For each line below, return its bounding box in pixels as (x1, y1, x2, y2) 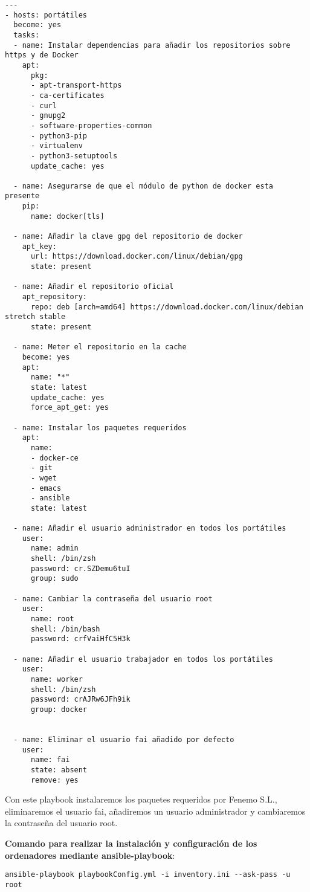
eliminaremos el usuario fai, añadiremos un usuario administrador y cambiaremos (5, 804, 306, 817)
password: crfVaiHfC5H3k (30, 635, 131, 644)
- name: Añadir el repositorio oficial (13, 282, 174, 291)
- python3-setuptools (30, 151, 118, 160)
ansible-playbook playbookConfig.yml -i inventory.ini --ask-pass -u (5, 870, 291, 879)
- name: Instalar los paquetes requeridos (13, 423, 187, 432)
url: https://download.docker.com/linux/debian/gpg (30, 252, 243, 261)
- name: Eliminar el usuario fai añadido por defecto (13, 735, 234, 744)
